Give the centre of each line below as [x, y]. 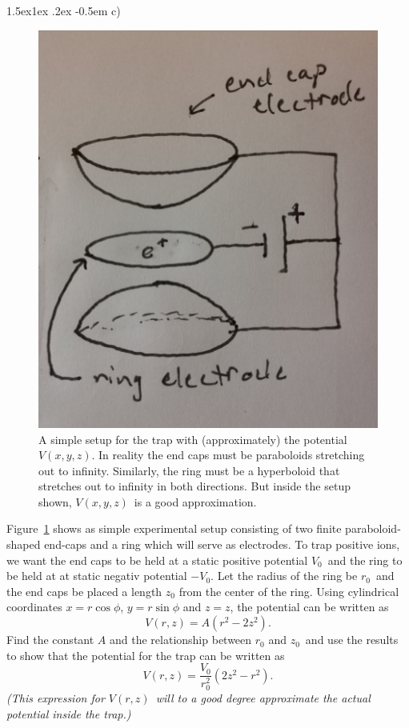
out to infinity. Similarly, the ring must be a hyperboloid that [189, 470]
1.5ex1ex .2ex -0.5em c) [64, 10]
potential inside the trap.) [69, 713]
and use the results [352, 640]
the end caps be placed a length [84, 591]
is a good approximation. [195, 501]
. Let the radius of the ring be [284, 576]
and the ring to [365, 560]
